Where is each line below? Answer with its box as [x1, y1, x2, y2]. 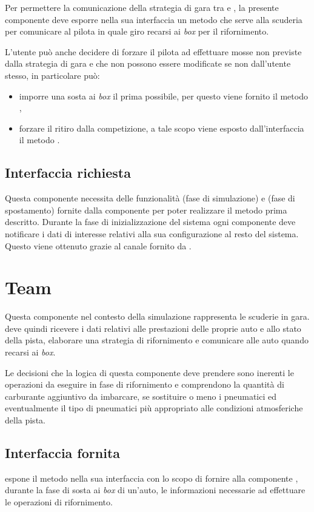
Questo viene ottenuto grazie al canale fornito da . [5, 239, 192, 252]
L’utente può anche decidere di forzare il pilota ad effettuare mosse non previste [5, 45, 302, 58]
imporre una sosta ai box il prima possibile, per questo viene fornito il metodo [19, 89, 308, 102]
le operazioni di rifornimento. [5, 495, 113, 508]
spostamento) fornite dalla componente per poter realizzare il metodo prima [5, 203, 287, 216]
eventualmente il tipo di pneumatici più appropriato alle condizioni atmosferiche [5, 402, 303, 414]
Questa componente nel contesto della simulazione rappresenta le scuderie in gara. [5, 310, 310, 323]
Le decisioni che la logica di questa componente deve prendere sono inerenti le [5, 366, 294, 379]
